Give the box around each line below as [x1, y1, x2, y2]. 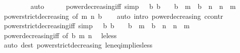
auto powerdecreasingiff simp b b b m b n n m [30, 1, 236, 11]
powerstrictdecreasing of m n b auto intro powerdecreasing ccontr [3, 10, 223, 21]
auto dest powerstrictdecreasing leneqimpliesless [3, 40, 153, 50]
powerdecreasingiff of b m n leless [3, 30, 117, 40]
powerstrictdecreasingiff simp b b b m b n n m [3, 20, 190, 31]
